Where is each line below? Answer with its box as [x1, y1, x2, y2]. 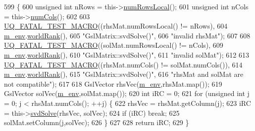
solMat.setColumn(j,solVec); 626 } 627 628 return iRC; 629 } [4, 117, 189, 128]
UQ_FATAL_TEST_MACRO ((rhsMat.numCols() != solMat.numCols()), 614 [4, 59, 243, 69]
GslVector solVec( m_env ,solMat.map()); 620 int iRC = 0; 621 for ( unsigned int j [4, 88, 250, 98]
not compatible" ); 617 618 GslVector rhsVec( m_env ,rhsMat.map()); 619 [4, 78, 222, 89]
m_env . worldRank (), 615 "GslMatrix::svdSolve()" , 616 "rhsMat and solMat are [4, 69, 244, 79]
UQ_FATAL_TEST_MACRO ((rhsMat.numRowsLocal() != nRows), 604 [4, 21, 228, 31]
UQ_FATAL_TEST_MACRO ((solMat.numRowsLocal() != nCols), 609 [4, 40, 223, 50]
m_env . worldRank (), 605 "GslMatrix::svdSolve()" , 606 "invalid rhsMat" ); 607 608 [4, 30, 251, 40]
